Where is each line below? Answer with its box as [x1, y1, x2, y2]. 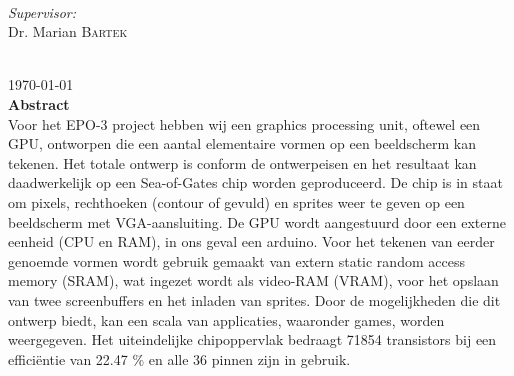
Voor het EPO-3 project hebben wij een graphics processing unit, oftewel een [8, 113, 481, 134]
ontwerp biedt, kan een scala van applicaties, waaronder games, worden [8, 309, 445, 330]
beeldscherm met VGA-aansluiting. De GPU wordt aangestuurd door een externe [8, 211, 507, 232]
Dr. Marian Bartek [8, 21, 128, 42]
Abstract [8, 93, 70, 114]
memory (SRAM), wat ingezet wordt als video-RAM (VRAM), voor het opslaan [8, 270, 499, 291]
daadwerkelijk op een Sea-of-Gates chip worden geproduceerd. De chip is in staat [8, 172, 503, 193]
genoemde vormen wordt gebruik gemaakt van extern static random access [8, 250, 465, 271]
